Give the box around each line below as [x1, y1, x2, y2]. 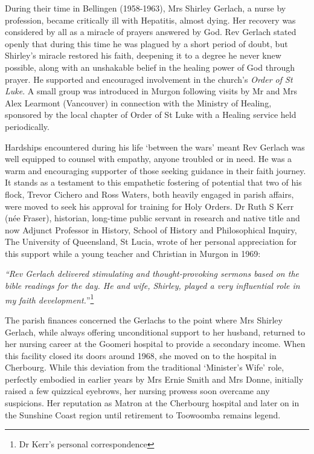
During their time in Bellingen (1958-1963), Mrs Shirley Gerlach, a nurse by [5, 2, 286, 14]
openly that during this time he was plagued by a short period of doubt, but [5, 37, 288, 50]
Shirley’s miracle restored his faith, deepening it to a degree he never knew [5, 49, 281, 62]
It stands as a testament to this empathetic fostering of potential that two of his [5, 176, 302, 189]
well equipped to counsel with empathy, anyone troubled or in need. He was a [5, 152, 292, 165]
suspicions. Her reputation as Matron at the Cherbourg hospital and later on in [5, 397, 300, 409]
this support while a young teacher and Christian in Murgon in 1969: [5, 247, 261, 259]
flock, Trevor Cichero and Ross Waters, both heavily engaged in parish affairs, [5, 187, 294, 200]
